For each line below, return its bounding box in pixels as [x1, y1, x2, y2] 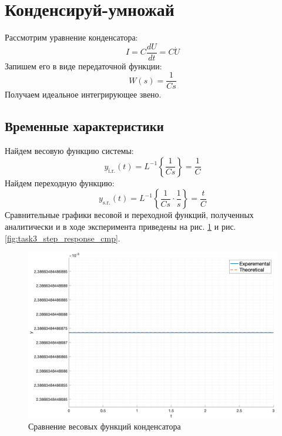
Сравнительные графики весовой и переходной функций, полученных [5, 209, 254, 221]
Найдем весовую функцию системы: [5, 145, 134, 157]
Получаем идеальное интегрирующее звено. [5, 88, 162, 100]
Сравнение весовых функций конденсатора [28, 420, 181, 432]
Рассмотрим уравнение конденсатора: [5, 31, 138, 43]
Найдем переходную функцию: [5, 176, 115, 189]
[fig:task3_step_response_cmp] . [5, 232, 120, 244]
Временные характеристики [5, 117, 164, 135]
